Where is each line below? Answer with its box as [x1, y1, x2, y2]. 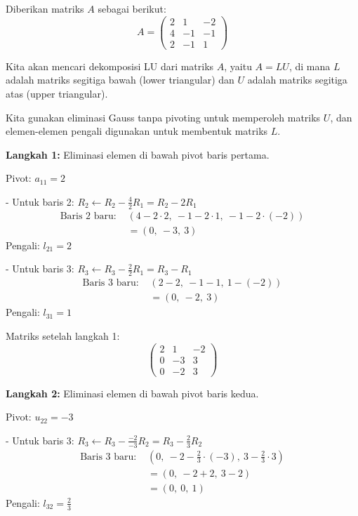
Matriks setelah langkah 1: [6, 328, 120, 343]
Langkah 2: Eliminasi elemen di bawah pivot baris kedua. [6, 385, 259, 400]
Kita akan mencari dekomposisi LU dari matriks [6, 58, 214, 73]
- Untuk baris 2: [6, 194, 74, 209]
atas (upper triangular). [6, 86, 108, 100]
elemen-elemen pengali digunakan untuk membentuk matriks [6, 124, 268, 138]
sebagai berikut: [98, 1, 166, 15]
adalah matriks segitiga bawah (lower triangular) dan [6, 72, 234, 87]
